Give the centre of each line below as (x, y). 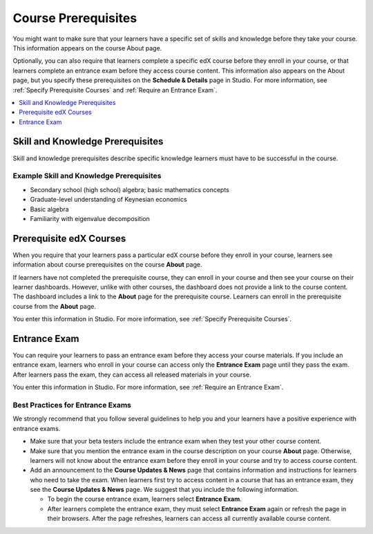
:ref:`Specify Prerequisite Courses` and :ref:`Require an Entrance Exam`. (115, 90)
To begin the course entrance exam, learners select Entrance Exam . (144, 499)
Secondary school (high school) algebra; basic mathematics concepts (130, 189)
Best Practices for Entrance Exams (72, 405)
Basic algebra (49, 209)
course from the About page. (55, 306)
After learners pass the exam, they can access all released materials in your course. (132, 374)
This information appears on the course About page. (87, 48)
